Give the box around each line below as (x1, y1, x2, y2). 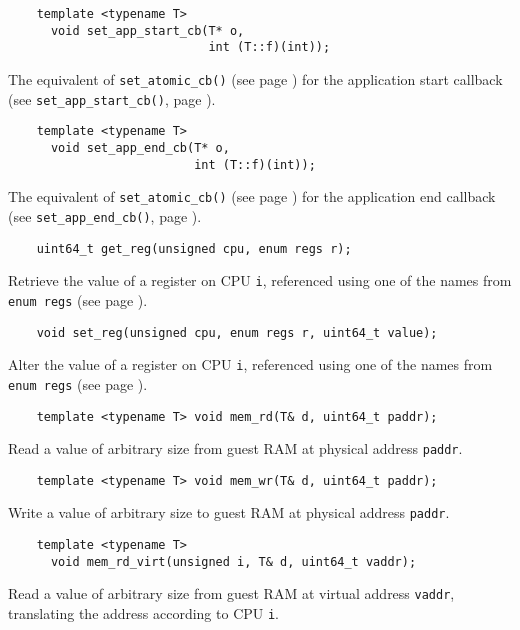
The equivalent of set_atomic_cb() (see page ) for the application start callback (8, 68, 503, 89)
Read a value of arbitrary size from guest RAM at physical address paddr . (8, 438, 463, 459)
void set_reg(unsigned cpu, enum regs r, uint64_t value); (36, 325, 438, 340)
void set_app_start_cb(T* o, (50, 23, 245, 38)
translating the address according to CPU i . (8, 603, 280, 624)
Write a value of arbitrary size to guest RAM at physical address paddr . (8, 502, 450, 523)
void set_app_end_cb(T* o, (50, 140, 230, 155)
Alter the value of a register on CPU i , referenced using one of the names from (8, 354, 493, 375)
